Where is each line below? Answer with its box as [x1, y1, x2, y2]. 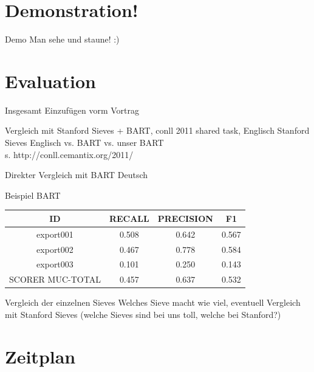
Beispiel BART [5, 188, 61, 201]
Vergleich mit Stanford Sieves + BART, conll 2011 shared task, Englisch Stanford [5, 124, 310, 137]
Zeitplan [5, 343, 76, 368]
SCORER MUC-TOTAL [9, 273, 101, 286]
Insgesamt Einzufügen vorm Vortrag [5, 103, 139, 116]
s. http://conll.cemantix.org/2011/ [5, 148, 134, 160]
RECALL [109, 212, 149, 224]
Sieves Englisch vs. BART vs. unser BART [5, 136, 164, 149]
